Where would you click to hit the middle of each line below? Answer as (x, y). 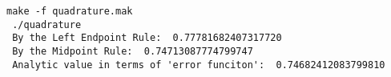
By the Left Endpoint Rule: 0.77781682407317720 (147, 38)
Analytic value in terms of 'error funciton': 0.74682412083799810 (199, 65)
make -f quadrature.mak (70, 11)
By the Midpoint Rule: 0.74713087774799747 (133, 51)
